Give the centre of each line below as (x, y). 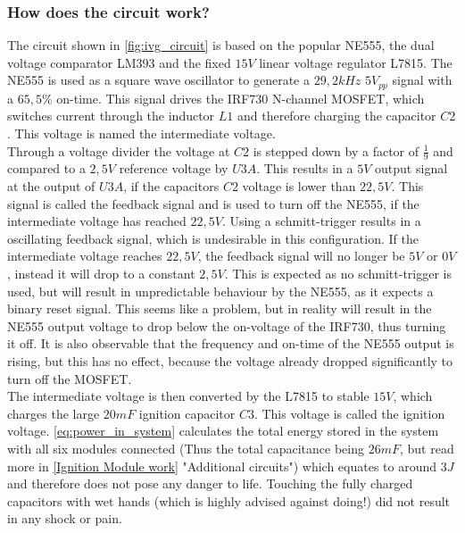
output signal (411, 168)
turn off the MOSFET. (70, 378)
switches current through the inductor (111, 116)
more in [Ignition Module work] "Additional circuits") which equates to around (222, 466)
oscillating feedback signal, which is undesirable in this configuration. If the (213, 238)
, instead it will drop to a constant (101, 274)
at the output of (51, 186)
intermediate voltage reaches (85, 256)
